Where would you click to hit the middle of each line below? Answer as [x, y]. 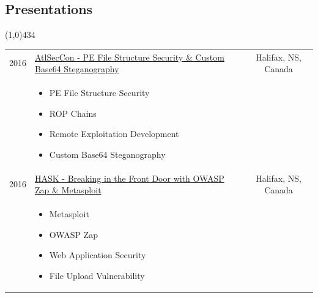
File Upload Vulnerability [97, 275]
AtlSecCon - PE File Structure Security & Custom [130, 57]
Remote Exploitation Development [114, 134]
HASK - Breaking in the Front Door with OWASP [130, 178]
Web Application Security [98, 255]
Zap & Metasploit [68, 190]
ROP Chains [73, 113]
